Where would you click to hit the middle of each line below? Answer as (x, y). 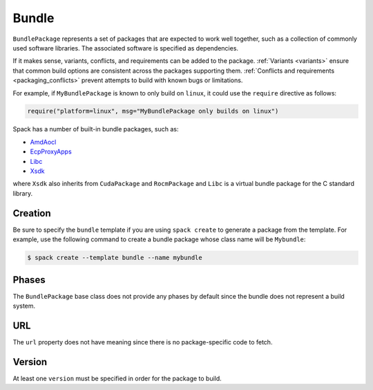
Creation (32, 213)
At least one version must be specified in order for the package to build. (117, 378)
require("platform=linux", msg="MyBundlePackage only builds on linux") (153, 111)
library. (23, 193)
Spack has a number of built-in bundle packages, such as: (96, 129)
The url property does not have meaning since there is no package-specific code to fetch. (143, 342)
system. (24, 306)
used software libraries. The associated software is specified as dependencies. (125, 48)
